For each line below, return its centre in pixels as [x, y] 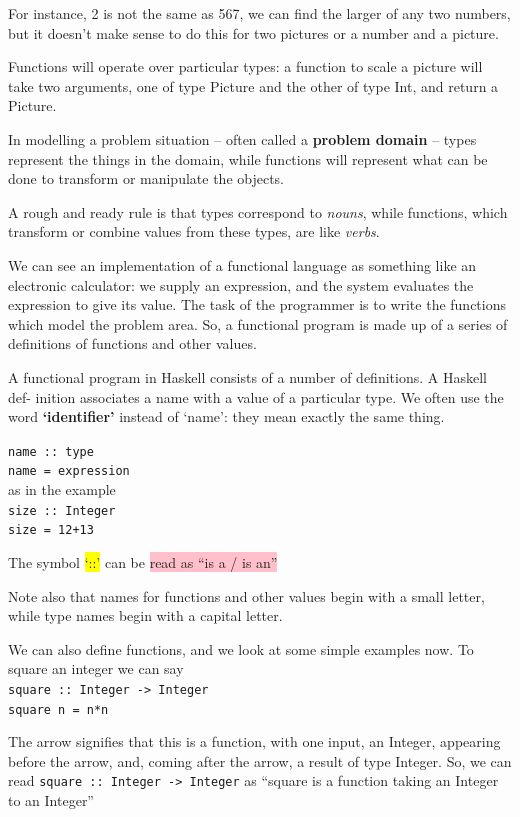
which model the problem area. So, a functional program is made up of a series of [258, 323]
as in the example [62, 489]
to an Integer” [51, 800]
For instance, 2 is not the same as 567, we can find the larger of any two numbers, [259, 13]
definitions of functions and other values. [132, 343]
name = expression [69, 471]
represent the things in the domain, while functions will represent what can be [248, 158]
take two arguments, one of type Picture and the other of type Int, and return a [253, 85]
